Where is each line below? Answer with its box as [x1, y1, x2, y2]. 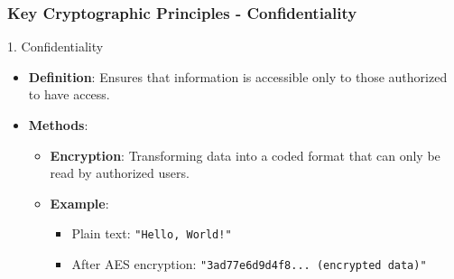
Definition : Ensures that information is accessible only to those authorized [28, 67, 448, 86]
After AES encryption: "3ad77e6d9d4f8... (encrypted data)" [71, 255, 427, 274]
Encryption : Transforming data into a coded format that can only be [50, 145, 440, 164]
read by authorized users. [50, 163, 190, 182]
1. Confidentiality [7, 37, 104, 56]
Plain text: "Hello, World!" [71, 224, 232, 243]
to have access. [28, 85, 110, 104]
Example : [50, 193, 109, 212]
